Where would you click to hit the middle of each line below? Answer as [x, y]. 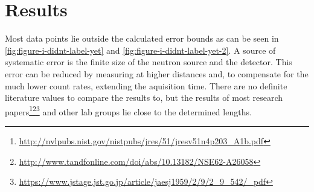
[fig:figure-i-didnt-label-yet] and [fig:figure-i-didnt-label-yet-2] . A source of [140, 50]
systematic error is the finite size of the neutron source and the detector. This [149, 62]
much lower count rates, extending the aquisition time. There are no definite [146, 85]
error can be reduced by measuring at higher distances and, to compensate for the [157, 73]
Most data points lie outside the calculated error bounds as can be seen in [142, 38]
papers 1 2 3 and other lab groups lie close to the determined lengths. [128, 110]
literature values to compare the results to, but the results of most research [144, 98]
